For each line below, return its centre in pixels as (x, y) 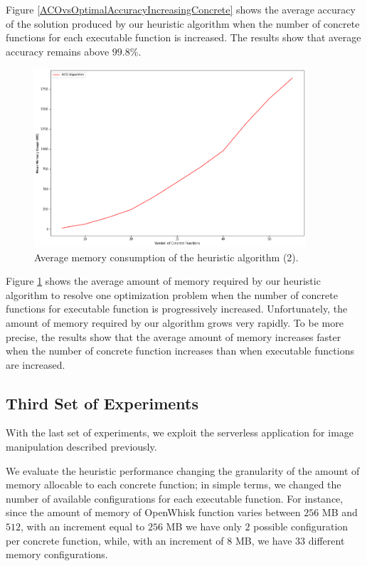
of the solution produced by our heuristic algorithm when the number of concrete (183, 23)
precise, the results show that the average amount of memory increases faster (174, 336)
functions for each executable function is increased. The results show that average (183, 37)
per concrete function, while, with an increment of (115, 540)
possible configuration (301, 526)
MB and (340, 512)
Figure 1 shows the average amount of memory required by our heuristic (163, 281)
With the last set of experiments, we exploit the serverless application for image (180, 433)
